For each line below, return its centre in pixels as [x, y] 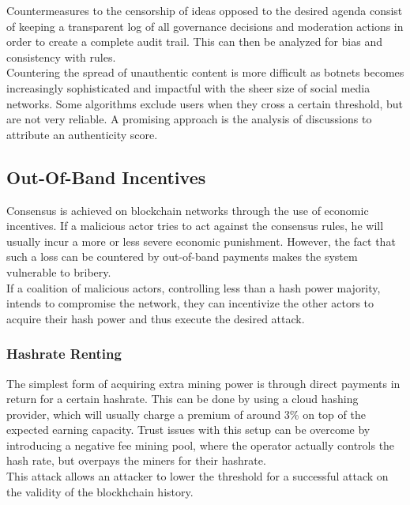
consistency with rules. [61, 57]
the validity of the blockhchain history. [100, 491]
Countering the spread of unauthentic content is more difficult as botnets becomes [205, 72]
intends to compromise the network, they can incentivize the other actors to [190, 303]
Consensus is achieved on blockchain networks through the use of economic [188, 210]
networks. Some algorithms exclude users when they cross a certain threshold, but [205, 103]
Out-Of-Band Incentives [106, 177]
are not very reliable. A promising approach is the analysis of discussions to [189, 119]
